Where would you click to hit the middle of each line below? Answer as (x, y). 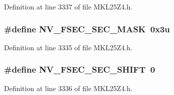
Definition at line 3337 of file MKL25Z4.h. (68, 6)
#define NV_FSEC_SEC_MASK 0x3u (87, 29)
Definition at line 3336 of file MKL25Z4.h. (68, 88)
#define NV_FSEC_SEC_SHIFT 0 (80, 69)
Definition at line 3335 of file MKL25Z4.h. (68, 47)
